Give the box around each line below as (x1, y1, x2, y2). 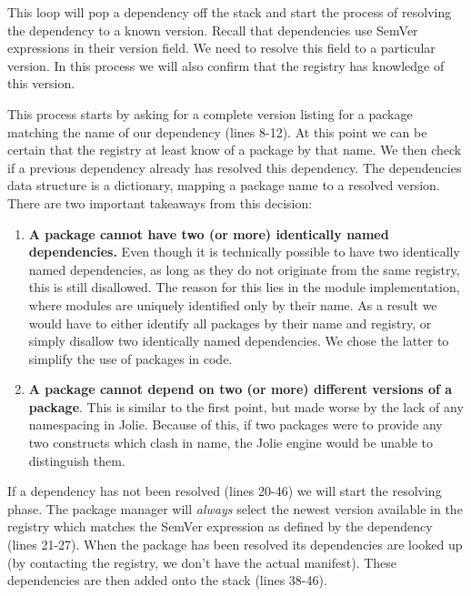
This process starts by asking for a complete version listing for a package (7, 104, 413, 123)
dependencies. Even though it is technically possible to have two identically (28, 242, 460, 261)
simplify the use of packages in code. (28, 349, 233, 368)
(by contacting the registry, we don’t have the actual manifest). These (7, 552, 397, 571)
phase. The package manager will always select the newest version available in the (7, 499, 463, 518)
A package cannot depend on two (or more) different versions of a (28, 379, 453, 399)
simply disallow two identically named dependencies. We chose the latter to (28, 331, 449, 350)
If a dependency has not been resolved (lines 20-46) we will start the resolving (7, 481, 442, 500)
